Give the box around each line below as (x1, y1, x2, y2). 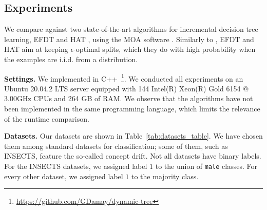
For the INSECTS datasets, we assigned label (4, 160, 147, 171)
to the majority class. (131, 170, 199, 181)
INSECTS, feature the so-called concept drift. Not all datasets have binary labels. (4, 150, 261, 161)
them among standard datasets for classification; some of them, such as (4, 140, 228, 151)
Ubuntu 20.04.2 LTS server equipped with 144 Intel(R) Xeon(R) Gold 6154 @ (4, 83, 249, 93)
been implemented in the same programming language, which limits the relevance (4, 103, 260, 114)
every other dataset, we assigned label (4, 170, 123, 181)
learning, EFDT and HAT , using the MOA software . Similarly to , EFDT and (4, 33, 254, 44)
